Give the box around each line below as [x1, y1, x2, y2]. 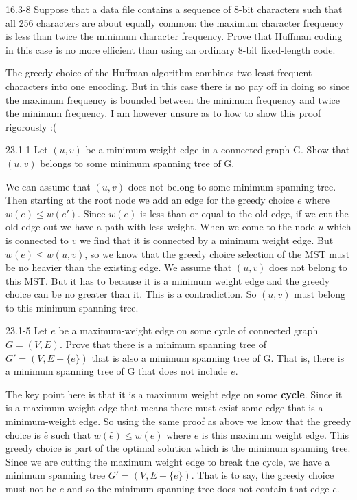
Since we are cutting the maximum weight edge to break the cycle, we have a [5, 454, 330, 468]
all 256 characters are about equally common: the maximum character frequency [5, 15, 344, 30]
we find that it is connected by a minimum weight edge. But [79, 232, 334, 247]
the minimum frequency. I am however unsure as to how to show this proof [5, 106, 321, 120]
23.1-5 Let [5, 323, 48, 338]
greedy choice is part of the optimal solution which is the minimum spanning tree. [5, 441, 351, 455]
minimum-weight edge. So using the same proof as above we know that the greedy [5, 414, 352, 428]
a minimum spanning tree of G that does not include [5, 364, 228, 378]
